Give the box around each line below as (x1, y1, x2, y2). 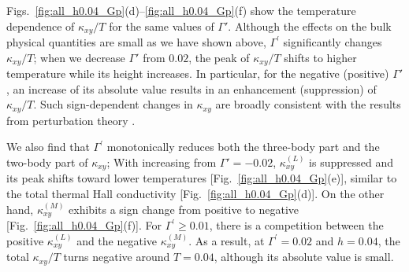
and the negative (76, 232, 158, 248)
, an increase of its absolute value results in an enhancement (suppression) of (6, 80, 377, 97)
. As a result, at (188, 232, 265, 248)
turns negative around (63, 248, 170, 265)
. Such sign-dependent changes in (33, 96, 193, 112)
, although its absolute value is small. (214, 248, 394, 265)
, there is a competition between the (209, 217, 384, 233)
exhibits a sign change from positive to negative (69, 200, 299, 217)
